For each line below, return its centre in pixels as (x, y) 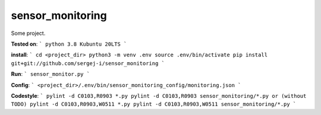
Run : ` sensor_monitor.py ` (51, 74)
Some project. (28, 33)
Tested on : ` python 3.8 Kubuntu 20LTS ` (69, 44)
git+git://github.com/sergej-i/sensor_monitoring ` (88, 63)
